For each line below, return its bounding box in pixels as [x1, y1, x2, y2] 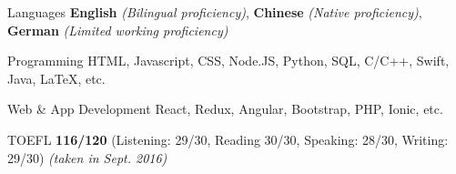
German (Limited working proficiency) [7, 20, 228, 39]
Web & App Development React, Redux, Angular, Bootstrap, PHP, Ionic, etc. [7, 99, 443, 118]
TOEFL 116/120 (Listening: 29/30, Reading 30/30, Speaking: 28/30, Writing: [7, 129, 449, 148]
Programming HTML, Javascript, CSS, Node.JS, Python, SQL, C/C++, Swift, [7, 51, 450, 70]
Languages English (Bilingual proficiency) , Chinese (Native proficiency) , [7, 3, 422, 21]
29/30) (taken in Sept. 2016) [7, 148, 167, 167]
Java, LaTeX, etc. [7, 68, 106, 87]
